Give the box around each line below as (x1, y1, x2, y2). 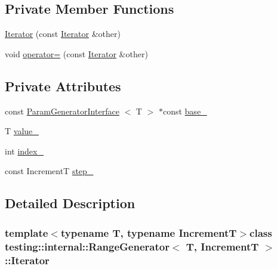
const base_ (162, 104, 207, 117)
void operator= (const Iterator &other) (5, 47, 148, 60)
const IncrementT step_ (5, 165, 94, 177)
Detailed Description (5, 194, 136, 212)
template (5, 225, 48, 240)
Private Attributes (5, 76, 121, 95)
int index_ (5, 144, 44, 157)
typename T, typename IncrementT (60, 225, 237, 240)
